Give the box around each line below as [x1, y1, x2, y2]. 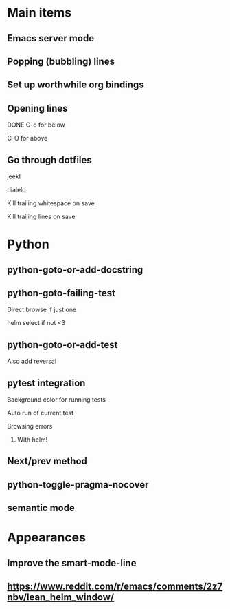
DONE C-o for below [7, 121, 65, 129]
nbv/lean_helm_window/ [7, 591, 115, 603]
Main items [7, 5, 72, 21]
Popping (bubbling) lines [7, 55, 115, 67]
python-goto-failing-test [7, 287, 115, 299]
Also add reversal [7, 357, 57, 366]
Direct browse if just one [7, 305, 77, 314]
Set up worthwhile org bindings [7, 79, 144, 91]
